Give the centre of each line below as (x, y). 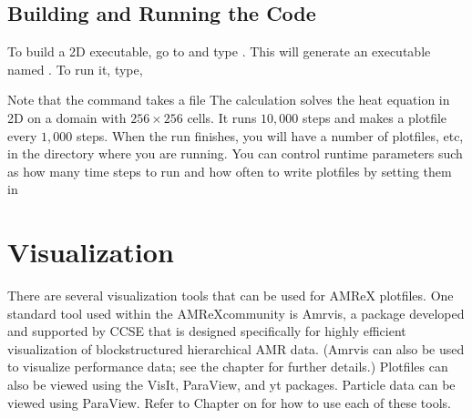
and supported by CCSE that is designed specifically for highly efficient (207, 331)
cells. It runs (222, 117)
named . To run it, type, (75, 69)
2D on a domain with (67, 117)
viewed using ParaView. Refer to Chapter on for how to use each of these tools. (229, 402)
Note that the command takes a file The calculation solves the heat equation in (229, 100)
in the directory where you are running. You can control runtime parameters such (235, 153)
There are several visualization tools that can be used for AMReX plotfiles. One (231, 296)
